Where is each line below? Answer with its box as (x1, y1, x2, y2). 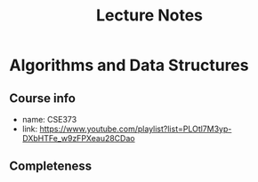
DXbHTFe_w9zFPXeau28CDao (21, 133, 135, 143)
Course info (9, 91, 76, 106)
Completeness (9, 159, 93, 174)
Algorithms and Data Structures (9, 55, 249, 75)
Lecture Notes (96, 5, 203, 26)
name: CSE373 (21, 115, 77, 124)
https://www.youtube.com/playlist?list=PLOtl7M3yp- (39, 123, 232, 134)
